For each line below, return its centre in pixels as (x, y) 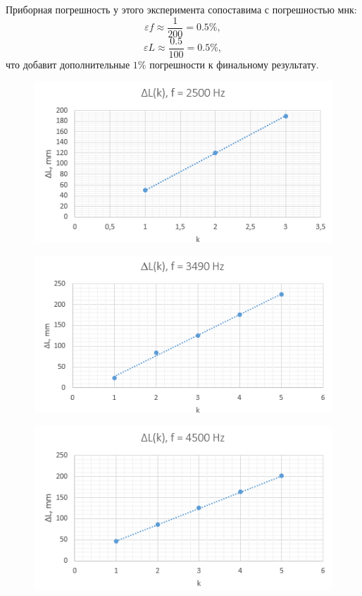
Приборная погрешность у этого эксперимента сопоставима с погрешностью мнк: (181, 9)
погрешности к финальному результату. (234, 64)
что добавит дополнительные (68, 64)
